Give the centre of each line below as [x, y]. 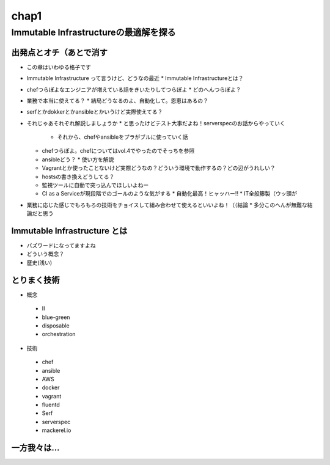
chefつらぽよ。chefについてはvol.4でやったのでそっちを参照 [118, 151]
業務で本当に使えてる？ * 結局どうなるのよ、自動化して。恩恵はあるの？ [118, 100]
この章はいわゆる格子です [59, 67]
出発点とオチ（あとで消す [60, 52]
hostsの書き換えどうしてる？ [78, 177]
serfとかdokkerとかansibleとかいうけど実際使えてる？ [95, 112]
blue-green [56, 317]
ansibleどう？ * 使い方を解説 [78, 159]
